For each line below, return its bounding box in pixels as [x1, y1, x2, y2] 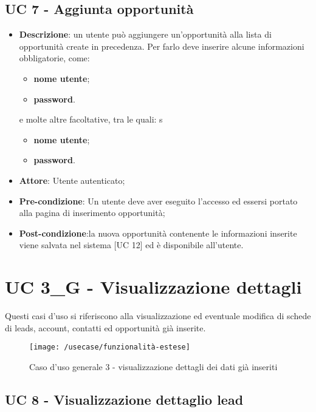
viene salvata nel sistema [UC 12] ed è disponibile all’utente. [19, 238, 244, 251]
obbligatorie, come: [19, 52, 90, 64]
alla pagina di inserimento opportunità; [19, 206, 165, 219]
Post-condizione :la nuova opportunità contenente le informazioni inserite [19, 226, 297, 239]
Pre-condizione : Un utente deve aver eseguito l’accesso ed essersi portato [19, 194, 298, 207]
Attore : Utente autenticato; [19, 174, 125, 186]
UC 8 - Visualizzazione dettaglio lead [5, 390, 244, 408]
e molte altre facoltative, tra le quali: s [19, 113, 163, 126]
